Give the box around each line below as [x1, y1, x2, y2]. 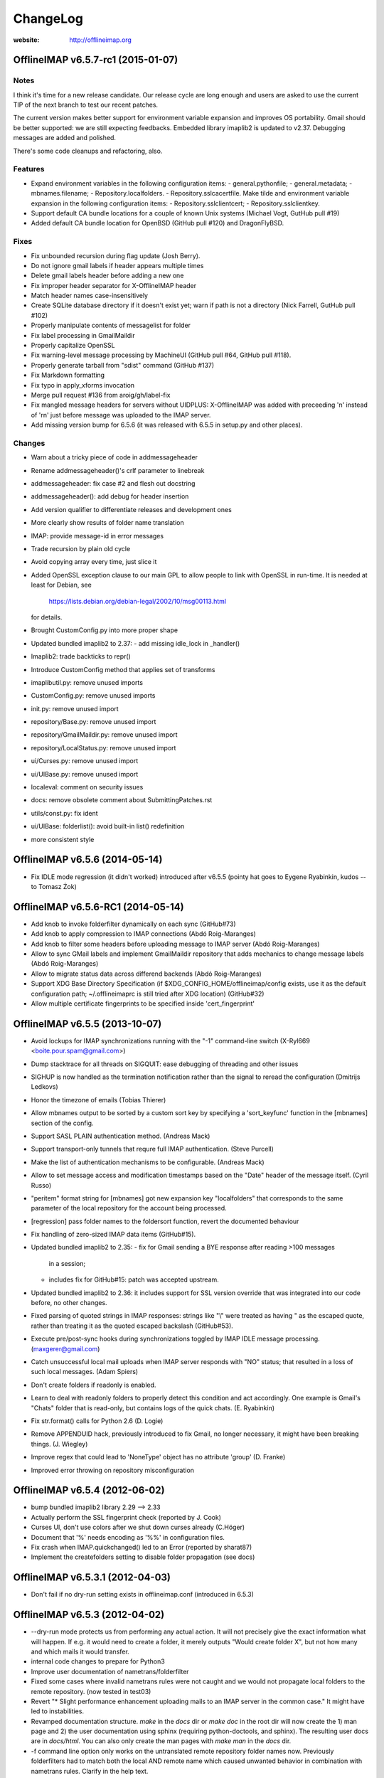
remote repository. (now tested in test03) [31, 1687, 151, 1696]
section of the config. [31, 1119, 94, 1127]
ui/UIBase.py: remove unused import [31, 770, 139, 778]
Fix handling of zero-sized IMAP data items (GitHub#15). [31, 1230, 196, 1239]
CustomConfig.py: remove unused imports [31, 691, 156, 700]
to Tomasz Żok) [31, 882, 78, 890]
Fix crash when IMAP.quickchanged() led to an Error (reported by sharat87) [31, 1543, 252, 1551]
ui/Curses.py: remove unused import [31, 757, 139, 765]
